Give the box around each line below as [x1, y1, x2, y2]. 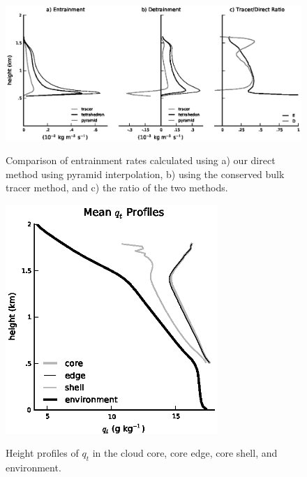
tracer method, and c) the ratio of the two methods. [6, 180, 228, 195]
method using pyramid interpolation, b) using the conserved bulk [6, 166, 285, 181]
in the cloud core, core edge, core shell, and [92, 446, 278, 460]
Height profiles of [6, 446, 79, 460]
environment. [6, 460, 61, 475]
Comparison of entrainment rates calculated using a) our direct [6, 153, 276, 168]
